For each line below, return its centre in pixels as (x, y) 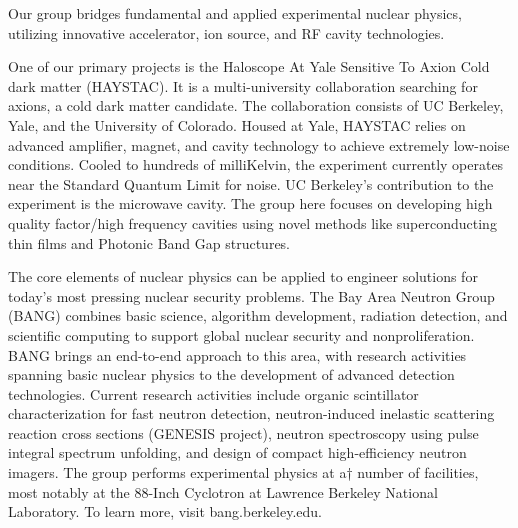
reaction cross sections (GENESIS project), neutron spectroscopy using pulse (243, 432)
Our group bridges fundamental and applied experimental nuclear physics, (235, 13)
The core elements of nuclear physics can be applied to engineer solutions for (243, 276)
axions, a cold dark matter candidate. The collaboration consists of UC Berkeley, (256, 105)
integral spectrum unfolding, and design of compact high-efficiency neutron (237, 452)
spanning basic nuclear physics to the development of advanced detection (231, 374)
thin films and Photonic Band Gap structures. (149, 242)
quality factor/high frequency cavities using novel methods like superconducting (252, 222)
